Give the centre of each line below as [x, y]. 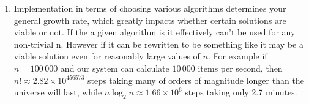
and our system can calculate [115, 68]
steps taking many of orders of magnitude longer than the [195, 80]
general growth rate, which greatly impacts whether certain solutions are [150, 20]
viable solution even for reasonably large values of [107, 56]
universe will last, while [58, 92]
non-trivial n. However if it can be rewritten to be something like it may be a [158, 44]
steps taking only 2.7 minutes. [241, 92]
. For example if [237, 56]
